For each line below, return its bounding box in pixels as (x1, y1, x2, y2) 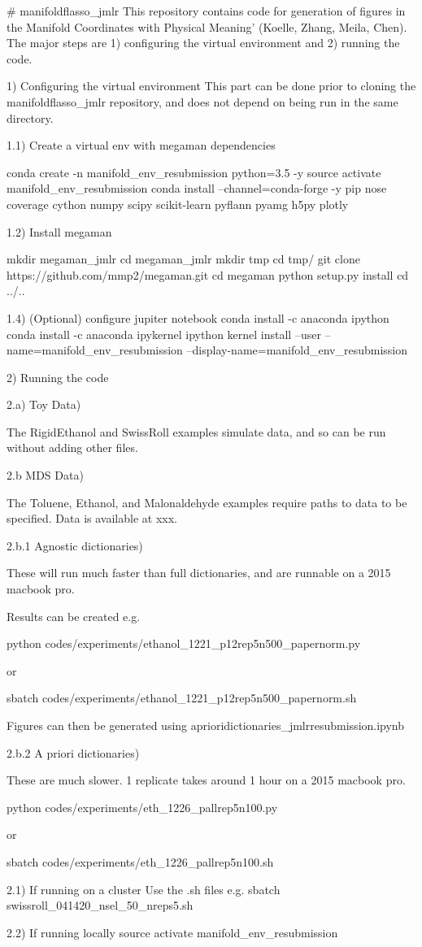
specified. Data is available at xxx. (7, 510, 177, 527)
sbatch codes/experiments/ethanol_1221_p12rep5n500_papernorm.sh (7, 689, 357, 706)
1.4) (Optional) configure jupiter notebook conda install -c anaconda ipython (7, 309, 389, 326)
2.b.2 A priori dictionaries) (7, 744, 140, 761)
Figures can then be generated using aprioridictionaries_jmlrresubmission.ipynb (7, 717, 405, 733)
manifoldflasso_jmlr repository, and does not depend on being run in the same (7, 93, 398, 110)
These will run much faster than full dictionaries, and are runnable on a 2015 (7, 564, 391, 581)
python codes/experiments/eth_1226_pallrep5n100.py (7, 798, 278, 815)
